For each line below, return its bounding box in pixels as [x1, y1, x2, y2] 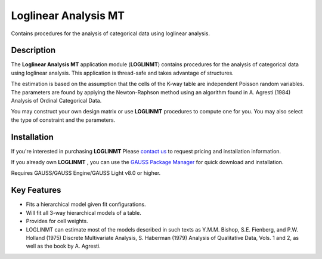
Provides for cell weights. [26, 218, 89, 225]
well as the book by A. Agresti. [26, 242, 101, 250]
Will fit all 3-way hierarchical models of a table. [26, 209, 141, 216]
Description [11, 45, 56, 55]
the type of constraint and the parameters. [11, 116, 116, 124]
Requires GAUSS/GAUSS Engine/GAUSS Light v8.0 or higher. [11, 169, 161, 177]
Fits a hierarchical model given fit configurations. [26, 201, 146, 208]
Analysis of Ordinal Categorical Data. [11, 97, 102, 104]
